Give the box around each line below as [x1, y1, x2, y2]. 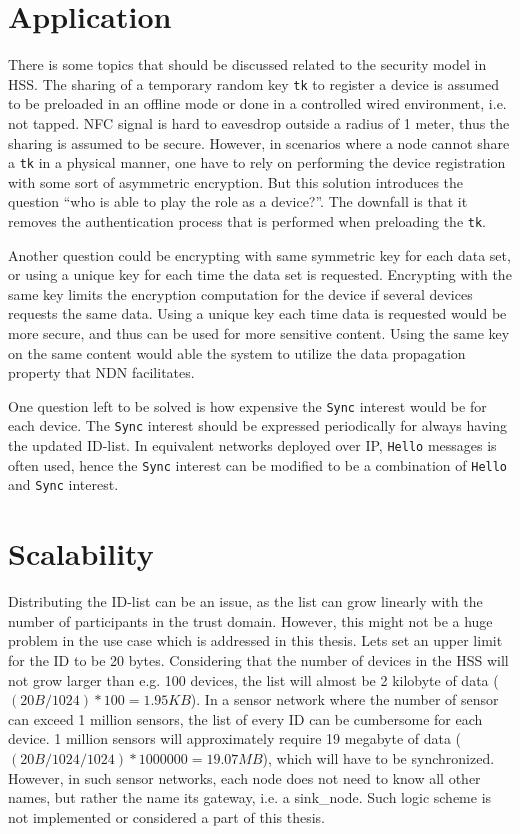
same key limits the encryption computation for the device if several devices [8, 283, 473, 304]
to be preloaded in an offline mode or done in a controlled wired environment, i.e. [8, 93, 507, 114]
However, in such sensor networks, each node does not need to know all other [8, 767, 481, 788]
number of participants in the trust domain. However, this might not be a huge [8, 610, 493, 631]
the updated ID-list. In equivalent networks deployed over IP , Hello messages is [8, 435, 497, 456]
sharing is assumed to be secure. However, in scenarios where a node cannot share [8, 132, 510, 153]
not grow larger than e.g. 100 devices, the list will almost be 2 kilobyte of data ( [8, 669, 499, 690]
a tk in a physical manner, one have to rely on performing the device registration [8, 152, 506, 173]
